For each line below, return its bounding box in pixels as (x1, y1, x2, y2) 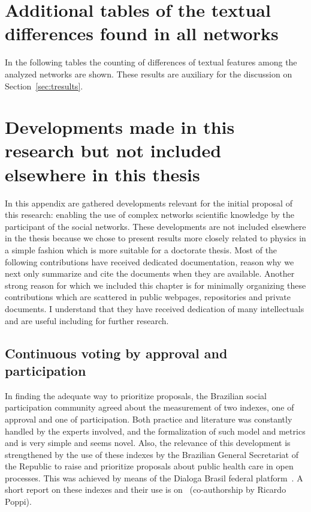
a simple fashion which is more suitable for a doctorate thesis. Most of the (5, 243, 277, 256)
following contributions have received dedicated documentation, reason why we (5, 255, 294, 268)
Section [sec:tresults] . (5, 79, 83, 92)
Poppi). (5, 495, 32, 508)
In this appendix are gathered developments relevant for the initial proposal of (5, 196, 292, 209)
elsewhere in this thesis (5, 161, 200, 186)
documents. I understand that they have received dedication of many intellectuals (5, 302, 304, 315)
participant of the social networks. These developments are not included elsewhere (5, 220, 306, 232)
